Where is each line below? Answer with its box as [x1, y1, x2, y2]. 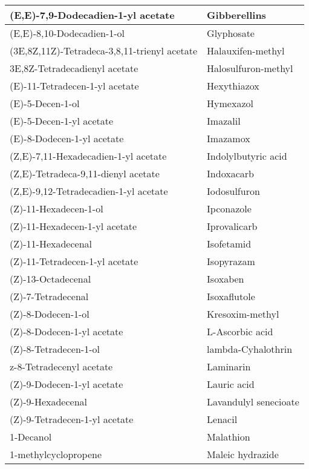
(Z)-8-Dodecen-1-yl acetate [10, 324, 123, 338]
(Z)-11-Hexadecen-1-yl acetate [10, 219, 137, 233]
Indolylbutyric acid [207, 149, 287, 163]
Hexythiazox [207, 79, 259, 93]
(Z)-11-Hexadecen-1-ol [10, 202, 103, 215]
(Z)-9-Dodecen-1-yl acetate [10, 377, 123, 391]
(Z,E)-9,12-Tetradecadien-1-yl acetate [10, 184, 168, 198]
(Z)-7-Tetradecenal [10, 289, 89, 303]
